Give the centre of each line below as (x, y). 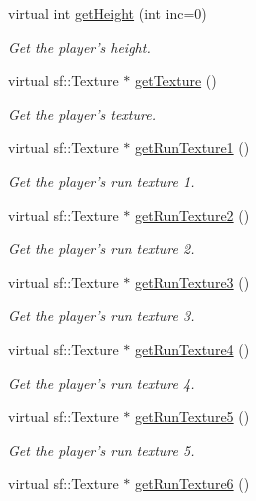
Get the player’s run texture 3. (101, 315)
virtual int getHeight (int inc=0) (107, 13)
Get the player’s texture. (82, 113)
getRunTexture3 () (192, 281)
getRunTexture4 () (192, 348)
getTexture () (175, 80)
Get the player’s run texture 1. (101, 180)
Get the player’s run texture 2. (101, 248)
